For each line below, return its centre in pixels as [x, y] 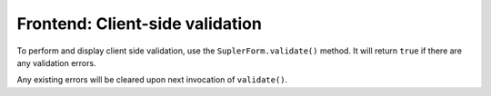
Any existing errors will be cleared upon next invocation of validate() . [152, 80]
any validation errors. [56, 62]
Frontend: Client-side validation [140, 24]
